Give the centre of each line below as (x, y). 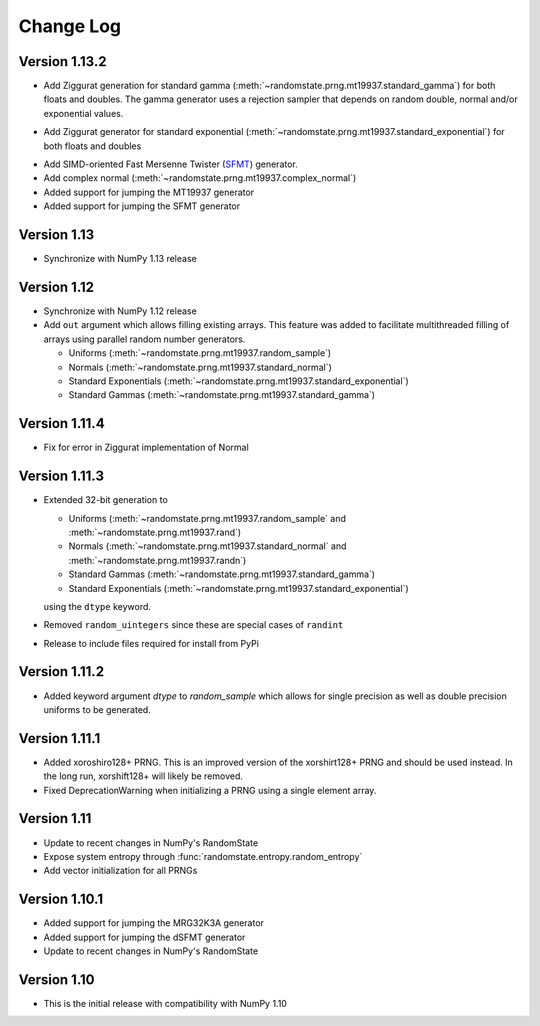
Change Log (70, 26)
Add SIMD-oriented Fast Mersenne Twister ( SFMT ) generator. (171, 164)
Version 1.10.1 (61, 899)
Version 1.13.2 (62, 61)
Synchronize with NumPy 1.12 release (120, 311)
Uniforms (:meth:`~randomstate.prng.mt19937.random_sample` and (207, 518)
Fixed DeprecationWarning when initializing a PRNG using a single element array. (210, 790)
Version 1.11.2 (61, 671)
